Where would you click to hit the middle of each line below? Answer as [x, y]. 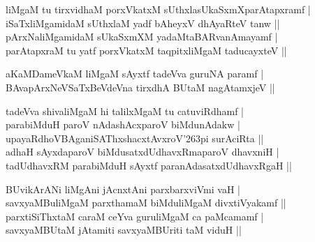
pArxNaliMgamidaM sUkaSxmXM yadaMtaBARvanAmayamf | [142, 37]
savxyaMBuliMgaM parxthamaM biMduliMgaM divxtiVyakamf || [146, 203]
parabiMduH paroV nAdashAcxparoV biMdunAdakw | [123, 124]
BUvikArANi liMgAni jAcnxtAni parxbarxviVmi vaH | [123, 189]
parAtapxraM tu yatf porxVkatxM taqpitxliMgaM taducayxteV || [146, 50]
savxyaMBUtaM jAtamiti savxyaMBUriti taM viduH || [124, 230]
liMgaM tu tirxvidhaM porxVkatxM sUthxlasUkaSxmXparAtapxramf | [158, 9]
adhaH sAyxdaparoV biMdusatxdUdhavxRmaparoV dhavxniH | [142, 152]
